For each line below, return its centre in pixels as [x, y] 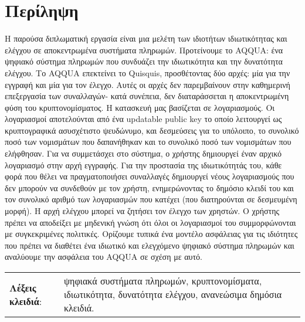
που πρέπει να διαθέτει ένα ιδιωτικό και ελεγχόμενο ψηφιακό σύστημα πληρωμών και [150, 245]
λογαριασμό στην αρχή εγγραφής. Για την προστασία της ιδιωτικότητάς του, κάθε [143, 165]
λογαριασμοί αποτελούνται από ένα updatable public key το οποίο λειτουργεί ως [143, 119]
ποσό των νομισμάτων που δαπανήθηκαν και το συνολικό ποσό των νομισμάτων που [148, 142]
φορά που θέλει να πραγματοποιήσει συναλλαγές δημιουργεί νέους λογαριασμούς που [150, 176]
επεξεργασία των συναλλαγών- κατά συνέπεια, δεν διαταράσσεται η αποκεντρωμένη [147, 96]
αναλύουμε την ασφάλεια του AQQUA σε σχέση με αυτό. [104, 257]
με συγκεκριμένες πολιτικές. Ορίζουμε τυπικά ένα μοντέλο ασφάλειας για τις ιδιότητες [151, 234]
